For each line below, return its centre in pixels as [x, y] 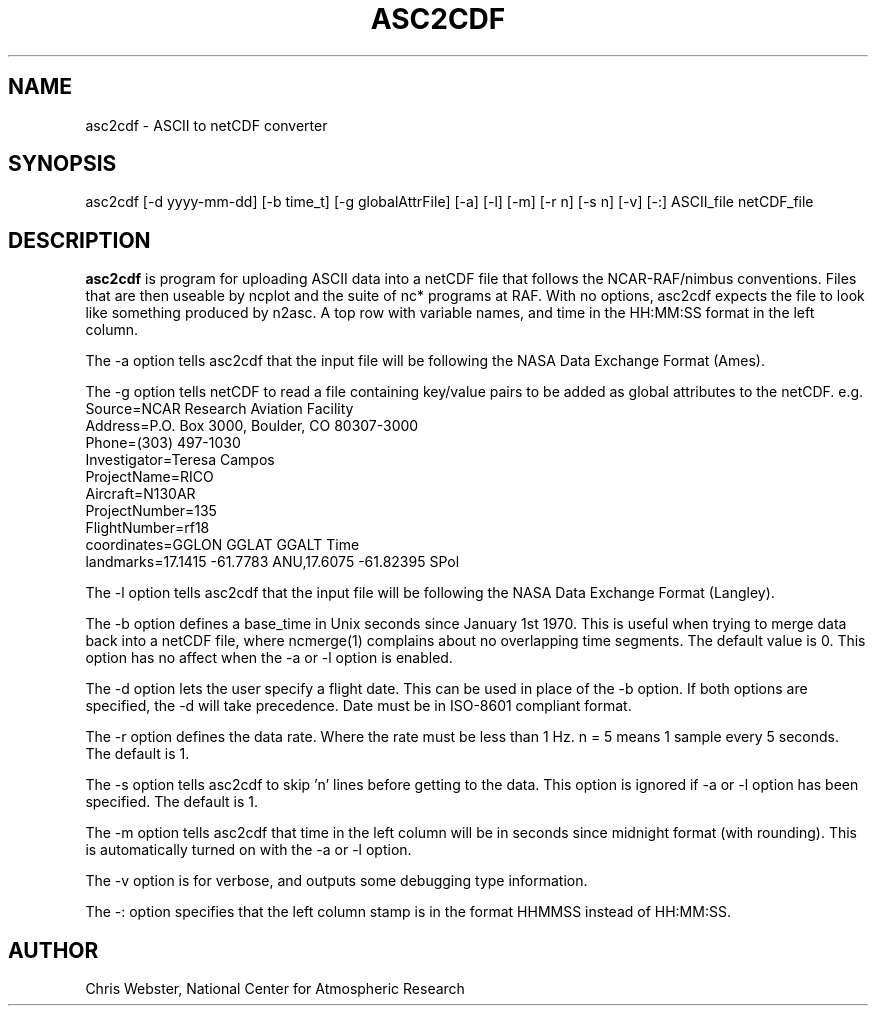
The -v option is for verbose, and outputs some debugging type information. [336, 881]
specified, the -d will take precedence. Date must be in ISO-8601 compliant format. [358, 706]
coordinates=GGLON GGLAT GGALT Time [222, 545]
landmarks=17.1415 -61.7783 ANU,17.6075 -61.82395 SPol [272, 562]
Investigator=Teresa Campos [180, 460]
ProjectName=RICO [149, 477]
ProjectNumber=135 [151, 511]
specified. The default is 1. [171, 802]
